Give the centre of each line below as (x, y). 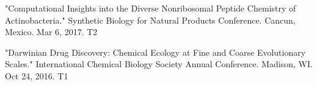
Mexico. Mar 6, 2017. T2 (51, 32)
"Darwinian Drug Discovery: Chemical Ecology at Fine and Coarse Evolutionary (155, 52)
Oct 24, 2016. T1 (37, 75)
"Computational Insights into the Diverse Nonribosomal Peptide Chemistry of (151, 8)
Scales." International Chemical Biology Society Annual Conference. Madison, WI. (159, 64)
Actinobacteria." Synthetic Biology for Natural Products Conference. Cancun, (150, 20)
